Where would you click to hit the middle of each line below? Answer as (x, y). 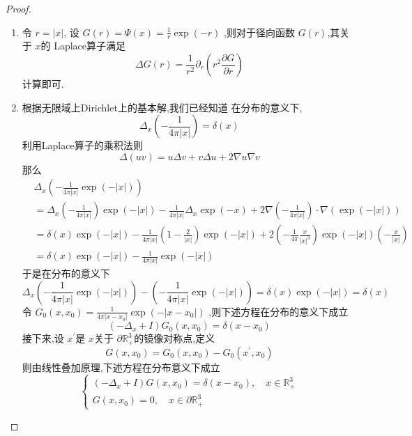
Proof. (18, 8)
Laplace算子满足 (90, 46)
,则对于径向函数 (259, 32)
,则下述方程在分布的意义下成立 (279, 311)
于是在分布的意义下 (66, 273)
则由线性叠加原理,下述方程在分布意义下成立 (121, 367)
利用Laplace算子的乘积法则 (82, 145)
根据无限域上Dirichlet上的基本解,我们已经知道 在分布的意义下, (162, 107)
